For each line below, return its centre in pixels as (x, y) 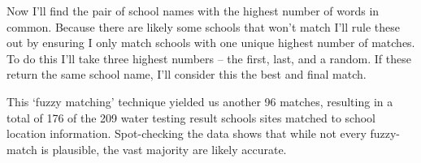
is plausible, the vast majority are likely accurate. (164, 149)
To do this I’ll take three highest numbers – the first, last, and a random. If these (209, 58)
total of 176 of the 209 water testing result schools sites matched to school (191, 117)
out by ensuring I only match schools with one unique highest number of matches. (211, 43)
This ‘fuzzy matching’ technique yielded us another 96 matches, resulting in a (200, 101)
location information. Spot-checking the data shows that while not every (187, 133)
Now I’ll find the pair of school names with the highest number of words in (193, 11)
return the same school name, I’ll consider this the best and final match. (187, 74)
